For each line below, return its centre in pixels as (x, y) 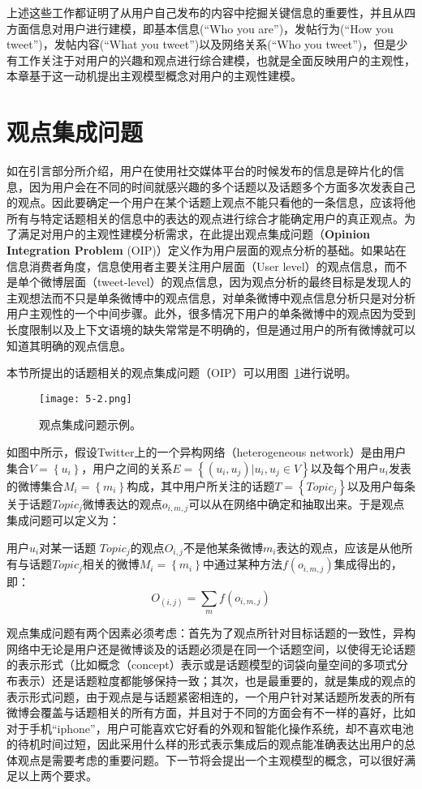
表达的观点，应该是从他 (339, 547)
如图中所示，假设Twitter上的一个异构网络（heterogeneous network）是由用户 (207, 452)
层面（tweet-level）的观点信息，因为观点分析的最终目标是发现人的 (237, 282)
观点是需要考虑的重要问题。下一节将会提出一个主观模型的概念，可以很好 (211, 759)
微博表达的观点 (122, 503)
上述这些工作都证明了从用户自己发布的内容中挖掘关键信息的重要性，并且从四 (211, 12)
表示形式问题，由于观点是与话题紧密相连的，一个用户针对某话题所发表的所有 (211, 696)
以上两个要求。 (57, 776)
